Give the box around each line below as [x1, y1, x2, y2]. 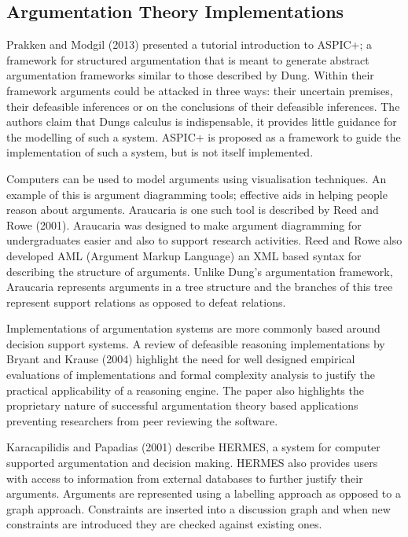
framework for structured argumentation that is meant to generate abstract [6, 51, 369, 68]
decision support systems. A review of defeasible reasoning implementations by [6, 335, 385, 351]
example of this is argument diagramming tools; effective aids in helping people [6, 186, 388, 202]
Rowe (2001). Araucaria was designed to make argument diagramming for [6, 216, 362, 233]
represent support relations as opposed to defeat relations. [6, 293, 286, 310]
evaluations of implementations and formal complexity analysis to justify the [6, 366, 376, 383]
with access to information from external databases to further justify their [6, 469, 363, 486]
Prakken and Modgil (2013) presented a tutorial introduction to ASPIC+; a [6, 36, 373, 53]
